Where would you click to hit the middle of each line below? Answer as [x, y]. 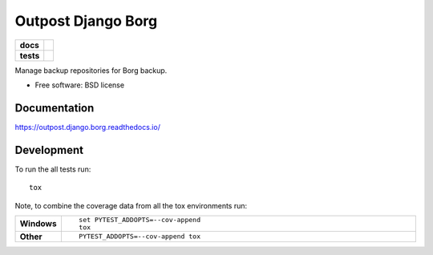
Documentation [55, 108]
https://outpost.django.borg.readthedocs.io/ [87, 127]
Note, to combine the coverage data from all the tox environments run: [131, 205]
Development [49, 150]
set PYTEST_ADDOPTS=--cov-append [140, 219]
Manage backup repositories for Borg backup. [91, 70]
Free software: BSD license [79, 85]
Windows [38, 223]
